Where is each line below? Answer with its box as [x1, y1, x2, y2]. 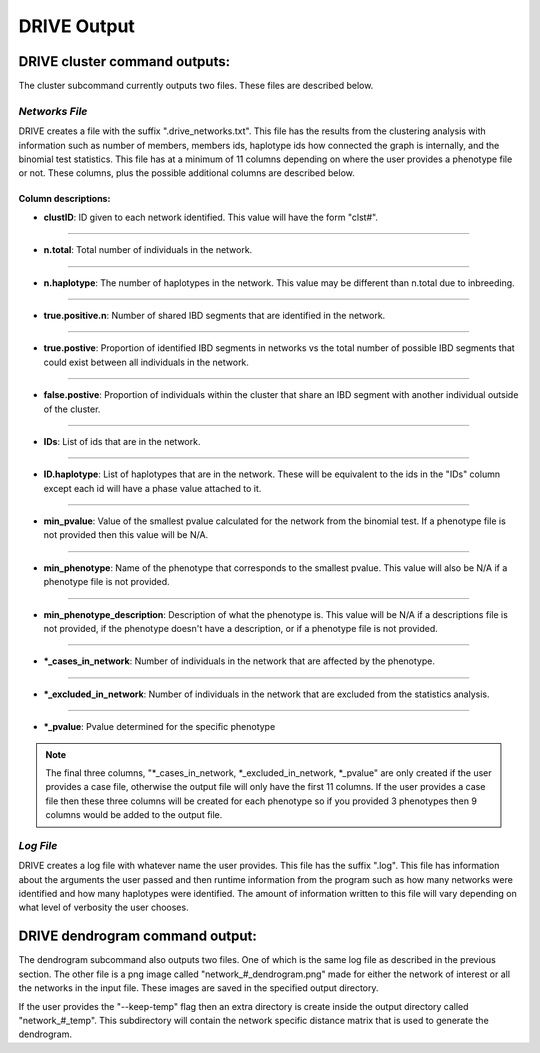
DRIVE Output [18, 15, 135, 37]
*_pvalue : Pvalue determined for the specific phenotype [43, 721, 276, 733]
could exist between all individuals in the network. [43, 356, 250, 368]
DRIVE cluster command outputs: [18, 53, 230, 70]
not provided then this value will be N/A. [43, 529, 209, 541]
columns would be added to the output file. [45, 809, 223, 821]
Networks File [18, 104, 88, 118]
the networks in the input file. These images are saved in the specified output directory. [18, 982, 379, 994]
